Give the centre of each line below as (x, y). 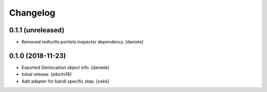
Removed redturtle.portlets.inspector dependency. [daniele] (82, 42)
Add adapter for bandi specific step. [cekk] (65, 81)
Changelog (32, 13)
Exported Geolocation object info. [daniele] (65, 67)
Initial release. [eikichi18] (46, 74)
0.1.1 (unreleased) (37, 30)
